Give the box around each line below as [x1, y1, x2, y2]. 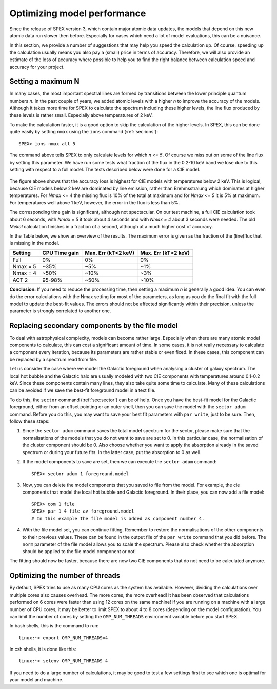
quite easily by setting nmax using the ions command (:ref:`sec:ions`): [9, 129, 159, 135]
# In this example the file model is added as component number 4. [31, 516, 205, 521]
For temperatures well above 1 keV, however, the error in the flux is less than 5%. [9, 200, 180, 206]
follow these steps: [9, 418, 50, 424]
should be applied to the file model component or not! [22, 548, 136, 555]
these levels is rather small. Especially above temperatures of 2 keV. [9, 112, 153, 118]
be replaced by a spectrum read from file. [9, 357, 97, 363]
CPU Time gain [42, 249, 80, 257]
